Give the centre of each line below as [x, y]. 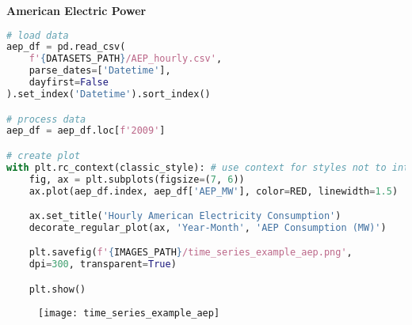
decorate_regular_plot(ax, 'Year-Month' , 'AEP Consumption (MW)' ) [208, 227]
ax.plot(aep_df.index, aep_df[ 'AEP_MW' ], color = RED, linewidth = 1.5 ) [214, 191]
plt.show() [57, 289]
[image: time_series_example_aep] [129, 313]
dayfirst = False [69, 83]
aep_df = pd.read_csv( [66, 47]
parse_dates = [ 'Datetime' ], [100, 71]
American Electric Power [76, 10]
